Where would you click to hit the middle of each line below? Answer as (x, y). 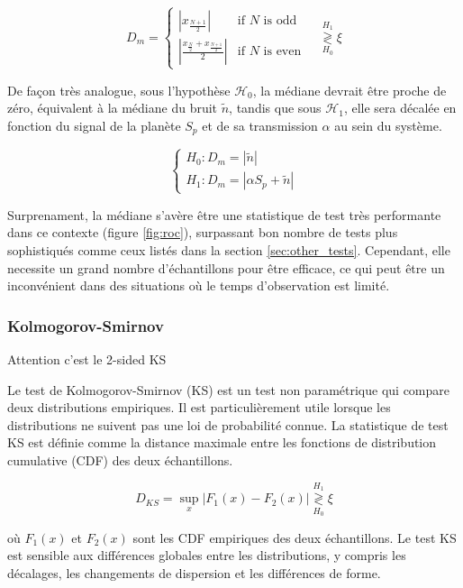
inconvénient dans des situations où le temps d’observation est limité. (199, 285)
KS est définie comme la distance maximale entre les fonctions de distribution (222, 442)
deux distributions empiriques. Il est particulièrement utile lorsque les (199, 407)
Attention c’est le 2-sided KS (87, 358)
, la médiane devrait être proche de (350, 90)
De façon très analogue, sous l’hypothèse (119, 90)
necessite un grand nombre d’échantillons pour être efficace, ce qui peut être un (226, 267)
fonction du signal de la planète (94, 125)
